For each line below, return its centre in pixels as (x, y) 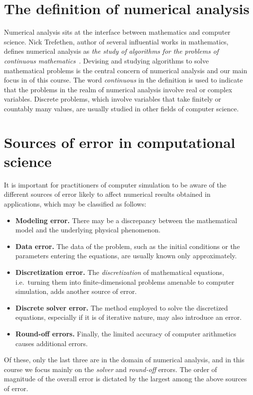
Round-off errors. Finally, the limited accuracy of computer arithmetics (126, 333)
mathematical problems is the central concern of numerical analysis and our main (126, 70)
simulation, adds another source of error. (76, 291)
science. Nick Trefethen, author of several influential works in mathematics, (116, 41)
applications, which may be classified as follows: (75, 203)
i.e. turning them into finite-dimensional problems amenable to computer (125, 281)
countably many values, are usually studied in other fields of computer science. (121, 108)
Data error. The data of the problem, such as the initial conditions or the (127, 246)
